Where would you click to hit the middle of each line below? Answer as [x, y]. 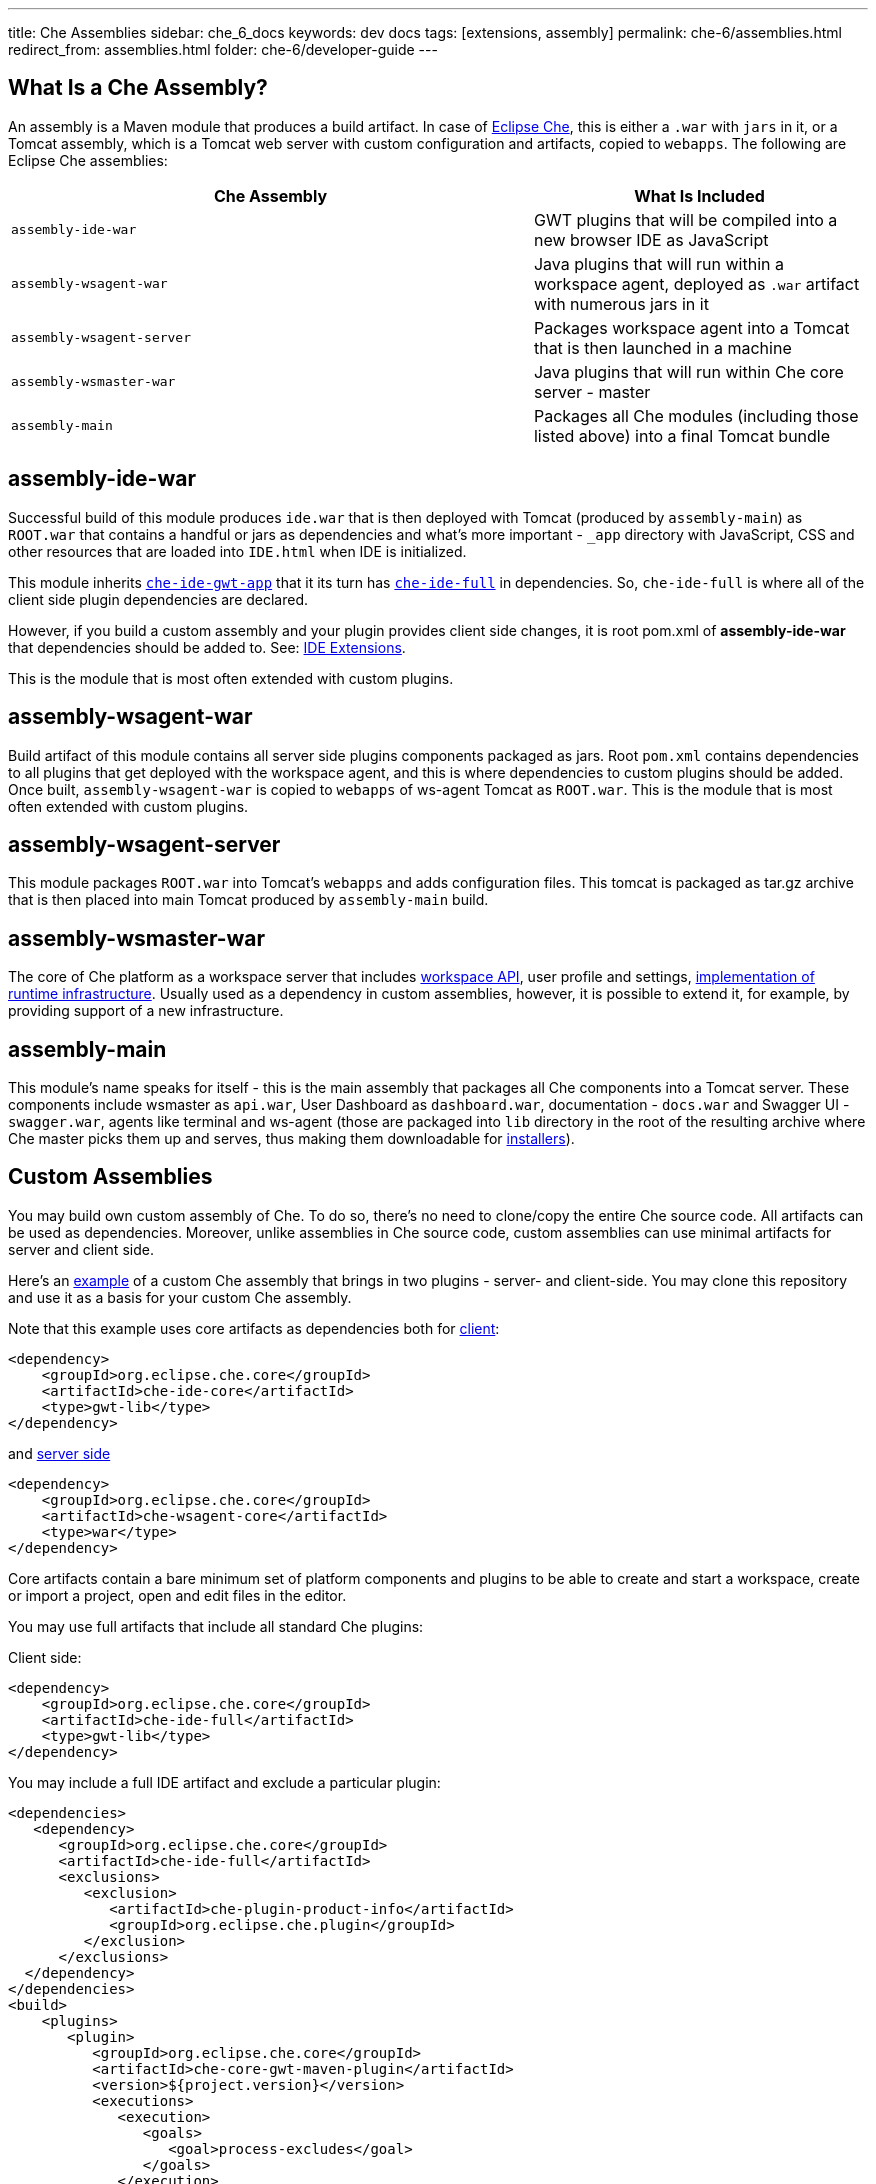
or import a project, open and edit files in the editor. [177, 1595]
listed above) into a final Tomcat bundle [682, 435]
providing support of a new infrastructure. [146, 1011]
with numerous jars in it [621, 303]
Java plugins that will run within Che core [688, 371]
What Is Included [699, 195]
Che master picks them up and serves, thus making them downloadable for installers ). [291, 1139]
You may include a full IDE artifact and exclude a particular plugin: [224, 1782]
